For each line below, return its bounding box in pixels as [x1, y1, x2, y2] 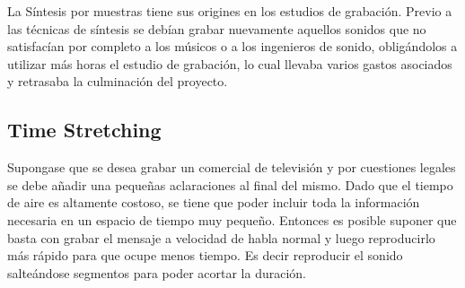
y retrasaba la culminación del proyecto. [7, 72, 228, 91]
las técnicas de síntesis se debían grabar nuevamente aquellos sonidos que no [7, 19, 426, 38]
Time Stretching [7, 116, 162, 144]
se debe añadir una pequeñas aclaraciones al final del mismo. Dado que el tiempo [7, 175, 453, 194]
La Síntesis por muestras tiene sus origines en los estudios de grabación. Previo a [7, 2, 452, 20]
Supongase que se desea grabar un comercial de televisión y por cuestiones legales [7, 158, 456, 177]
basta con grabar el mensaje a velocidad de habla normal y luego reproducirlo [7, 228, 435, 247]
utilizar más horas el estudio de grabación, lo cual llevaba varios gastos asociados [7, 54, 452, 73]
